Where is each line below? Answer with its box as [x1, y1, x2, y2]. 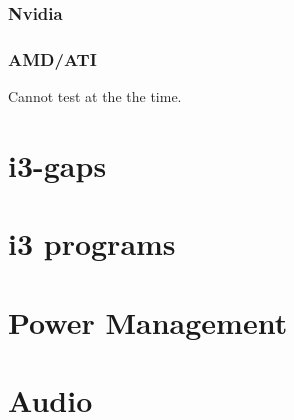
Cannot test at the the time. [8, 86, 182, 107]
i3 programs [8, 223, 176, 264]
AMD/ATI [8, 46, 97, 71]
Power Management [8, 301, 288, 342]
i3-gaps [8, 144, 107, 185]
